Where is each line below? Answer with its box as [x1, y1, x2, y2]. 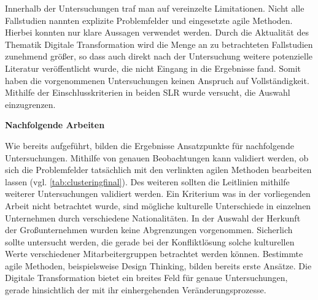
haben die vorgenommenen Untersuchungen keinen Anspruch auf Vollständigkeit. [5, 74, 309, 87]
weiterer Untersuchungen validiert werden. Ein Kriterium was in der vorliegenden [5, 187, 311, 200]
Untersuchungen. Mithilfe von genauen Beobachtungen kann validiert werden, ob [5, 151, 309, 164]
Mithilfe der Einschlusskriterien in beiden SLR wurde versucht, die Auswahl [5, 86, 290, 99]
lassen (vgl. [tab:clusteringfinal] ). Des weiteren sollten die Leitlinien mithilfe [5, 175, 290, 188]
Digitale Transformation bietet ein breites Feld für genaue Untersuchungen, [5, 271, 288, 284]
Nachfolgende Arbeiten [5, 118, 105, 131]
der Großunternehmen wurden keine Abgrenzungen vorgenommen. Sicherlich [5, 223, 293, 236]
